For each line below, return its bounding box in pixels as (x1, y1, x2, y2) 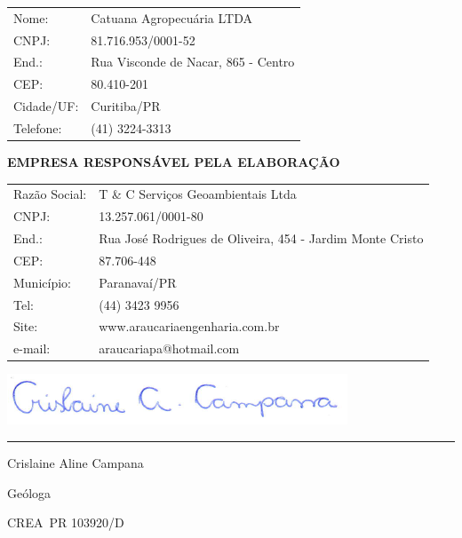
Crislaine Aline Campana (7, 454, 144, 471)
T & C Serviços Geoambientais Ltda (99, 185, 297, 203)
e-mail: (13, 339, 51, 358)
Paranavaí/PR (99, 273, 177, 291)
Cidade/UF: (13, 97, 79, 115)
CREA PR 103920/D (7, 513, 124, 532)
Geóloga (7, 483, 52, 502)
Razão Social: (13, 185, 87, 203)
